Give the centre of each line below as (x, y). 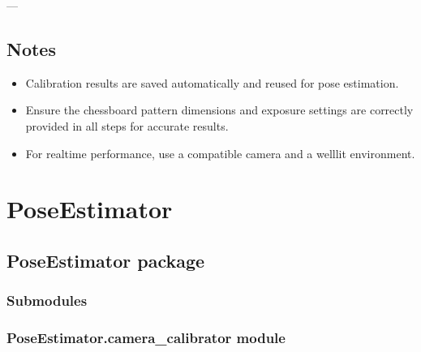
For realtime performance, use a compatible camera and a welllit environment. (220, 153)
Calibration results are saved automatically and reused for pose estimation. (212, 82)
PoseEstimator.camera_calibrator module (146, 338)
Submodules (47, 300)
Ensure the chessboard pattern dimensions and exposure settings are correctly (219, 110)
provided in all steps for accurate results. (127, 125)
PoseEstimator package (106, 260)
